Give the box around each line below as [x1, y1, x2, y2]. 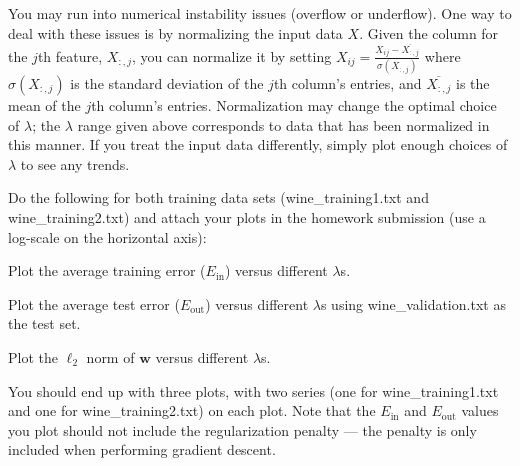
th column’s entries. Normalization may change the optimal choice [91, 95, 497, 116]
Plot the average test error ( [8, 293, 180, 314]
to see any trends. [20, 153, 130, 174]
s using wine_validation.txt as [320, 293, 506, 314]
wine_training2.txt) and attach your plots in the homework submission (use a [8, 206, 486, 227]
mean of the [8, 95, 81, 116]
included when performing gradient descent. [8, 439, 276, 460]
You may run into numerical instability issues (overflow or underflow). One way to [8, 3, 512, 23]
